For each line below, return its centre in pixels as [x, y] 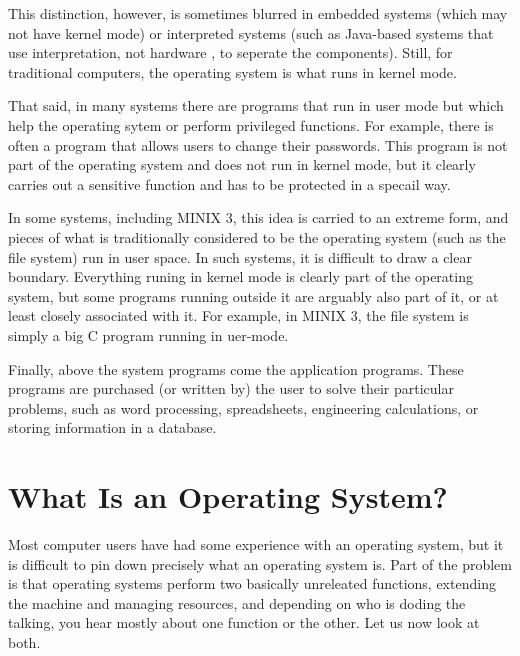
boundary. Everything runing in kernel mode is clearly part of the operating [240, 276]
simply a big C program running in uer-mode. [148, 334]
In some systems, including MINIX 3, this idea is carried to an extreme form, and [258, 217]
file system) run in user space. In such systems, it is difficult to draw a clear [240, 256]
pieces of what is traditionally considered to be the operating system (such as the [257, 236]
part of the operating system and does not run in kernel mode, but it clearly [242, 164]
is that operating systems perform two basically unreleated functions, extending [252, 583]
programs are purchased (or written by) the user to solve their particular [231, 388]
